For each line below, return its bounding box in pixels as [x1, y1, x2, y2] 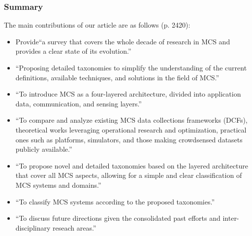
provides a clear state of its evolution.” [15, 46, 131, 56]
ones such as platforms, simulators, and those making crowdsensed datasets [15, 134, 243, 144]
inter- [222, 213, 239, 223]
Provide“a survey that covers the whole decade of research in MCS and [15, 36, 230, 46]
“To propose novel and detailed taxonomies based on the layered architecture [15, 160, 248, 170]
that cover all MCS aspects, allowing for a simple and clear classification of [15, 170, 242, 180]
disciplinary [15, 222, 51, 233]
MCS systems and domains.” [15, 179, 101, 190]
